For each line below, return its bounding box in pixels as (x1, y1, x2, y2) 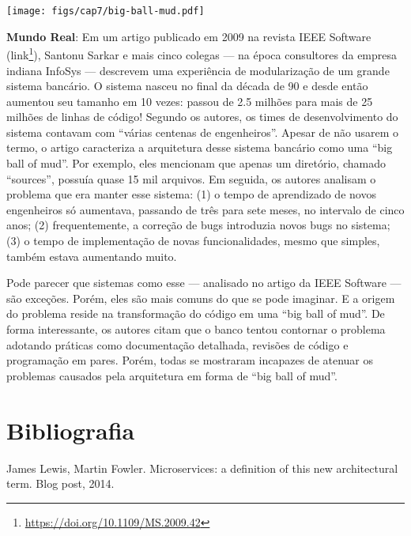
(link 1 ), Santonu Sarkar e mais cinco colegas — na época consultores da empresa (6, 44, 398, 62)
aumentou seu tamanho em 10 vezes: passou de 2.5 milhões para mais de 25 (6, 92, 373, 109)
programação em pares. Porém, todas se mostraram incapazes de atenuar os (6, 352, 374, 368)
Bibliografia (6, 413, 135, 446)
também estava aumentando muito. (6, 247, 177, 264)
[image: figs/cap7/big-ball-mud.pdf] (6, 6, 205, 17)
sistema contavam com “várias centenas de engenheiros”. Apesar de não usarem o (6, 123, 399, 140)
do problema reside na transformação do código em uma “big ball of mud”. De (6, 305, 385, 322)
